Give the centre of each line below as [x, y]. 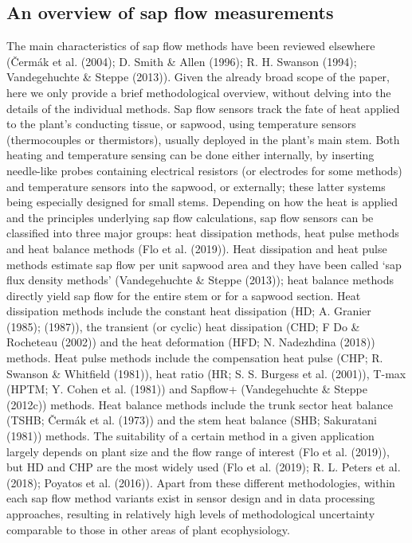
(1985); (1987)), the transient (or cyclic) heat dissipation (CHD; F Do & [183, 326]
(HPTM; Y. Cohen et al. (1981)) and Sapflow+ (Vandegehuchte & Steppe [187, 389]
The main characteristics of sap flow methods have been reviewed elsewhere [191, 46]
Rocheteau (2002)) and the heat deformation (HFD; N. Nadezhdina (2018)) [191, 342]
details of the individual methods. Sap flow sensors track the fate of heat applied [203, 108]
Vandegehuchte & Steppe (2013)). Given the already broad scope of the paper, [198, 77]
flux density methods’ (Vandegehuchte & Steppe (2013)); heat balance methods [200, 280]
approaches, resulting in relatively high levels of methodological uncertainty [191, 514]
